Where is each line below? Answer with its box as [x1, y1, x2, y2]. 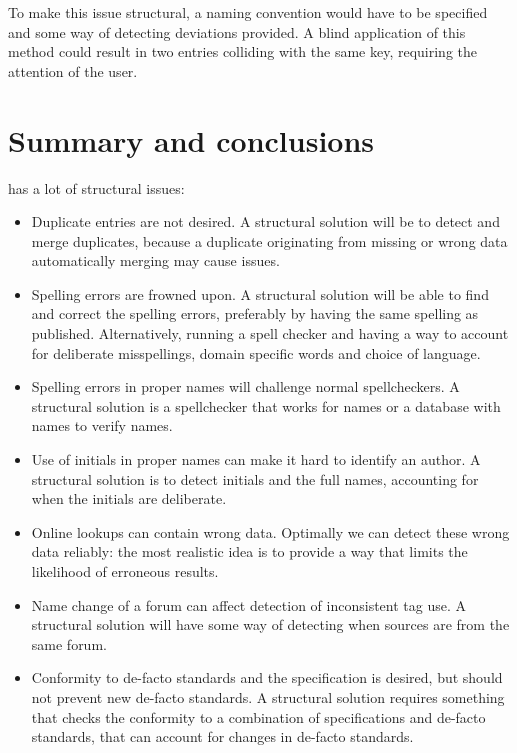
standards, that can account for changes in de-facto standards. [31, 726, 414, 747]
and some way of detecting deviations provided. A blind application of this [8, 21, 466, 42]
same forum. [31, 633, 107, 654]
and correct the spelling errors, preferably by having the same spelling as [31, 303, 479, 324]
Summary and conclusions [8, 119, 375, 160]
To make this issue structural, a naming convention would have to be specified [8, 2, 488, 22]
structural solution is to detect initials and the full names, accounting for [31, 468, 479, 489]
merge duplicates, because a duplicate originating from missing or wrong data [31, 230, 508, 251]
